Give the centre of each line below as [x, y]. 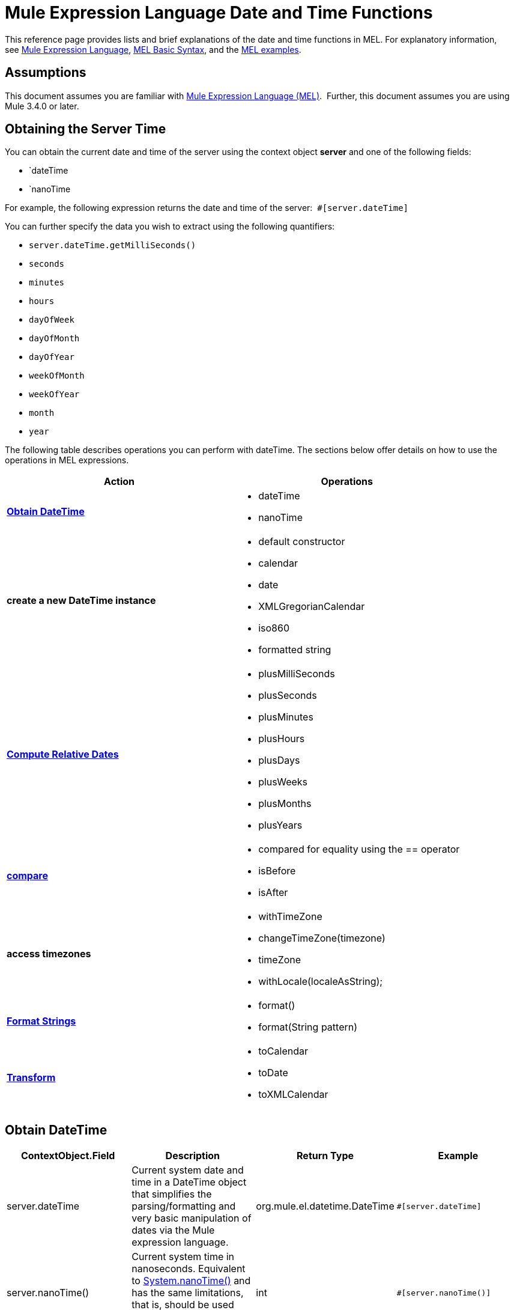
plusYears [280, 825]
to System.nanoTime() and [191, 1281]
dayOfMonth [54, 339]
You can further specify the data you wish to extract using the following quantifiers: [170, 227]
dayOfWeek [52, 320]
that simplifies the [172, 1194]
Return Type [325, 1156]
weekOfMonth [57, 376]
